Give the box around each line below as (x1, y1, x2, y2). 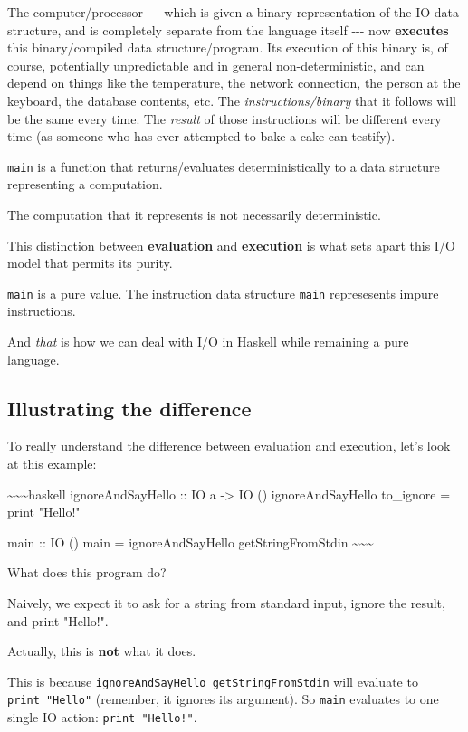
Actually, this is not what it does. (7, 642, 196, 661)
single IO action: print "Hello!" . (7, 708, 197, 727)
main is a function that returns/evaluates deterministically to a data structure (7, 157, 440, 176)
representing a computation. (7, 175, 163, 194)
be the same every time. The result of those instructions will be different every (7, 109, 442, 128)
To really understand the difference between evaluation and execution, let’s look (7, 436, 451, 455)
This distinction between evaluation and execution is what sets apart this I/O (7, 235, 455, 254)
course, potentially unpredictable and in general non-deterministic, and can (7, 55, 425, 74)
